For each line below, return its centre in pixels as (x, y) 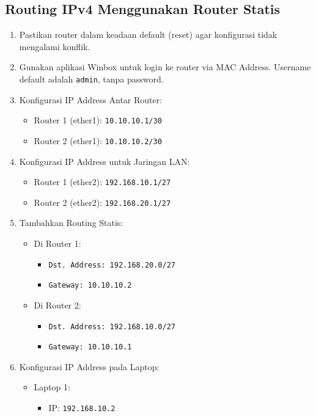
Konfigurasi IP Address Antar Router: (91, 99)
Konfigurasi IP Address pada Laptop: (89, 366)
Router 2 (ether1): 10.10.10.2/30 (98, 140)
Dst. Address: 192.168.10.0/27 (112, 327)
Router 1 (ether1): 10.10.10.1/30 (98, 120)
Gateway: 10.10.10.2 (90, 286)
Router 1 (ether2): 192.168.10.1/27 (102, 182)
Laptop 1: (52, 387)
